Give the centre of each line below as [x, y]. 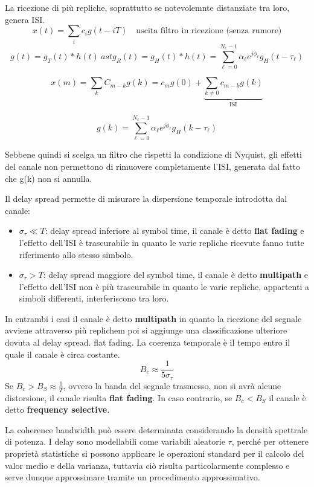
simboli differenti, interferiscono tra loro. [94, 298]
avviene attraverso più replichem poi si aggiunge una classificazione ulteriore [146, 330]
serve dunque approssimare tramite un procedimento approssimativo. [133, 477]
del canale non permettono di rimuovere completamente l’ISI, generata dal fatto [152, 166]
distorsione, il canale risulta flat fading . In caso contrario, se [119, 397]
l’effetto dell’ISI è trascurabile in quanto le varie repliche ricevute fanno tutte [162, 242]
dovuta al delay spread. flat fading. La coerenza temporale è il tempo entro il [148, 342]
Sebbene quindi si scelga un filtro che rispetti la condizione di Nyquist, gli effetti [153, 154]
